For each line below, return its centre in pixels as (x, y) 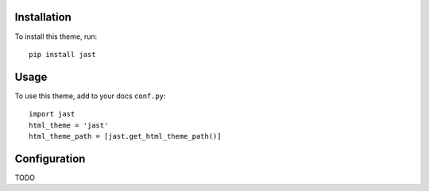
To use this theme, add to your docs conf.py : (90, 96)
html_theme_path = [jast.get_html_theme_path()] (125, 136)
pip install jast (62, 54)
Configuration (50, 159)
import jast (52, 114)
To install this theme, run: (56, 36)
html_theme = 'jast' (69, 125)
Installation (43, 17)
